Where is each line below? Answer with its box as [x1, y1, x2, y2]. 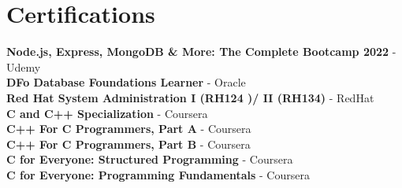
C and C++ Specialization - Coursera [6, 105, 208, 121]
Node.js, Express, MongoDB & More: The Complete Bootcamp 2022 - [6, 43, 396, 60]
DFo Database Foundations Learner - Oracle [6, 74, 246, 90]
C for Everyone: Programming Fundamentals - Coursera [6, 166, 310, 182]
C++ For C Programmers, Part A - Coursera [6, 120, 251, 137]
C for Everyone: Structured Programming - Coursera [6, 151, 293, 168]
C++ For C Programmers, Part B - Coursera [6, 135, 251, 152]
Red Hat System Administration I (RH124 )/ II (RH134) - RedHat [6, 89, 374, 105]
